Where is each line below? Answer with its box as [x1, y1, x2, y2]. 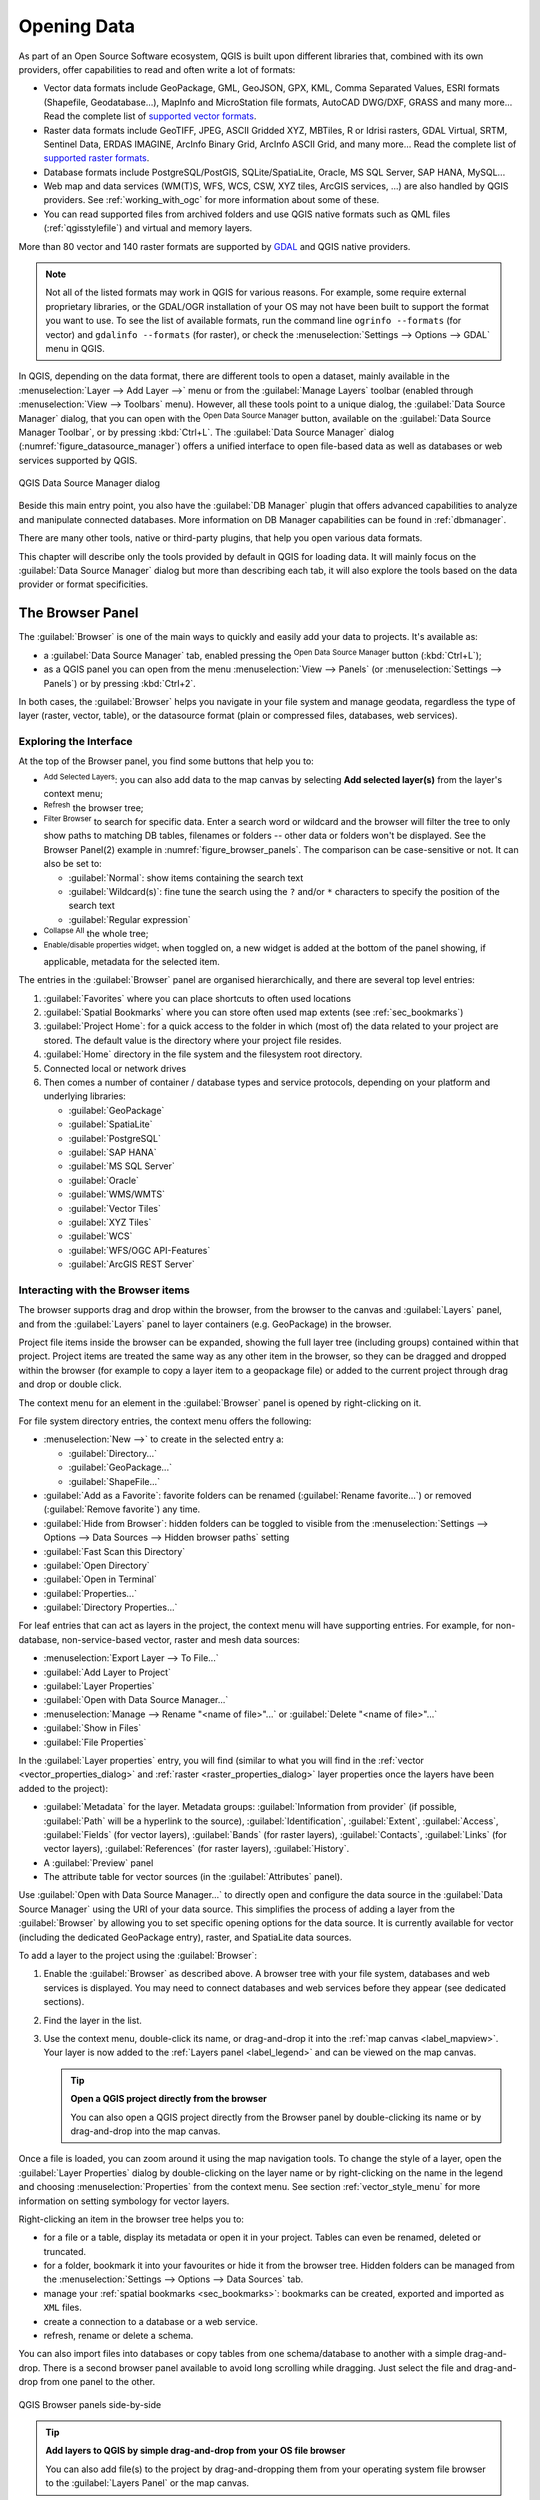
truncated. [43, 2245, 87, 2257]
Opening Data [18, 15, 135, 37]
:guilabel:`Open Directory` [43, 1559, 150, 1571]
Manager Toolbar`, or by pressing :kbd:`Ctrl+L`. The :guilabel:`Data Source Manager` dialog [18, 426, 395, 438]
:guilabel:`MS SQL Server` [68, 1160, 175, 1172]
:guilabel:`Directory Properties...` [43, 1601, 178, 1614]
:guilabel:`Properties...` [43, 1587, 137, 1599]
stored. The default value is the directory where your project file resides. [43, 1034, 342, 1046]
